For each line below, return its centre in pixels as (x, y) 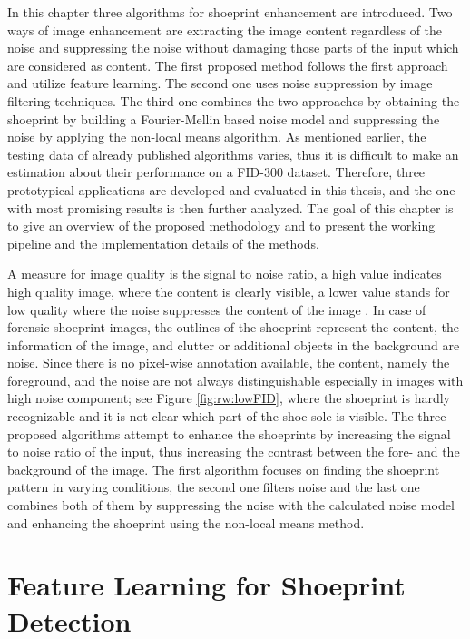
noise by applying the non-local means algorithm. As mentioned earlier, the (217, 137)
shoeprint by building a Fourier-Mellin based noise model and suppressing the (224, 118)
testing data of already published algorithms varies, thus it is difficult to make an (233, 154)
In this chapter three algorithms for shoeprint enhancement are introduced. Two (230, 12)
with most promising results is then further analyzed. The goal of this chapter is (230, 207)
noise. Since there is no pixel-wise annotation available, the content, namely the (229, 363)
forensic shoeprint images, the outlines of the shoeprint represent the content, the (234, 327)
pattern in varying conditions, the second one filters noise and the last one (214, 487)
